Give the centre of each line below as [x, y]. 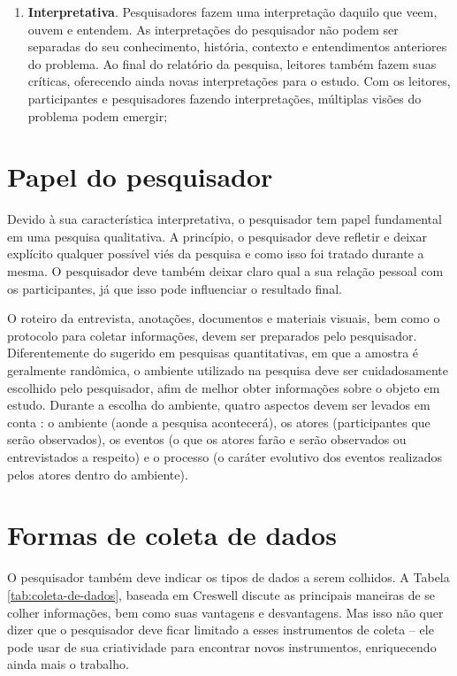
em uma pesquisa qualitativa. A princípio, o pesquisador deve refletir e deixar [217, 236]
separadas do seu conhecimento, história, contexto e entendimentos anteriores [237, 46]
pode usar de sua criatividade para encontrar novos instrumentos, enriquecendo [222, 646]
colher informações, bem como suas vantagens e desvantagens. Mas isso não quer [225, 612]
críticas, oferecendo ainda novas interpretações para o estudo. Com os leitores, [239, 81]
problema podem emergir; [98, 115]
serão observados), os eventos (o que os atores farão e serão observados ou [207, 439]
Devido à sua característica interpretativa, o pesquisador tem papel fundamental [225, 219]
